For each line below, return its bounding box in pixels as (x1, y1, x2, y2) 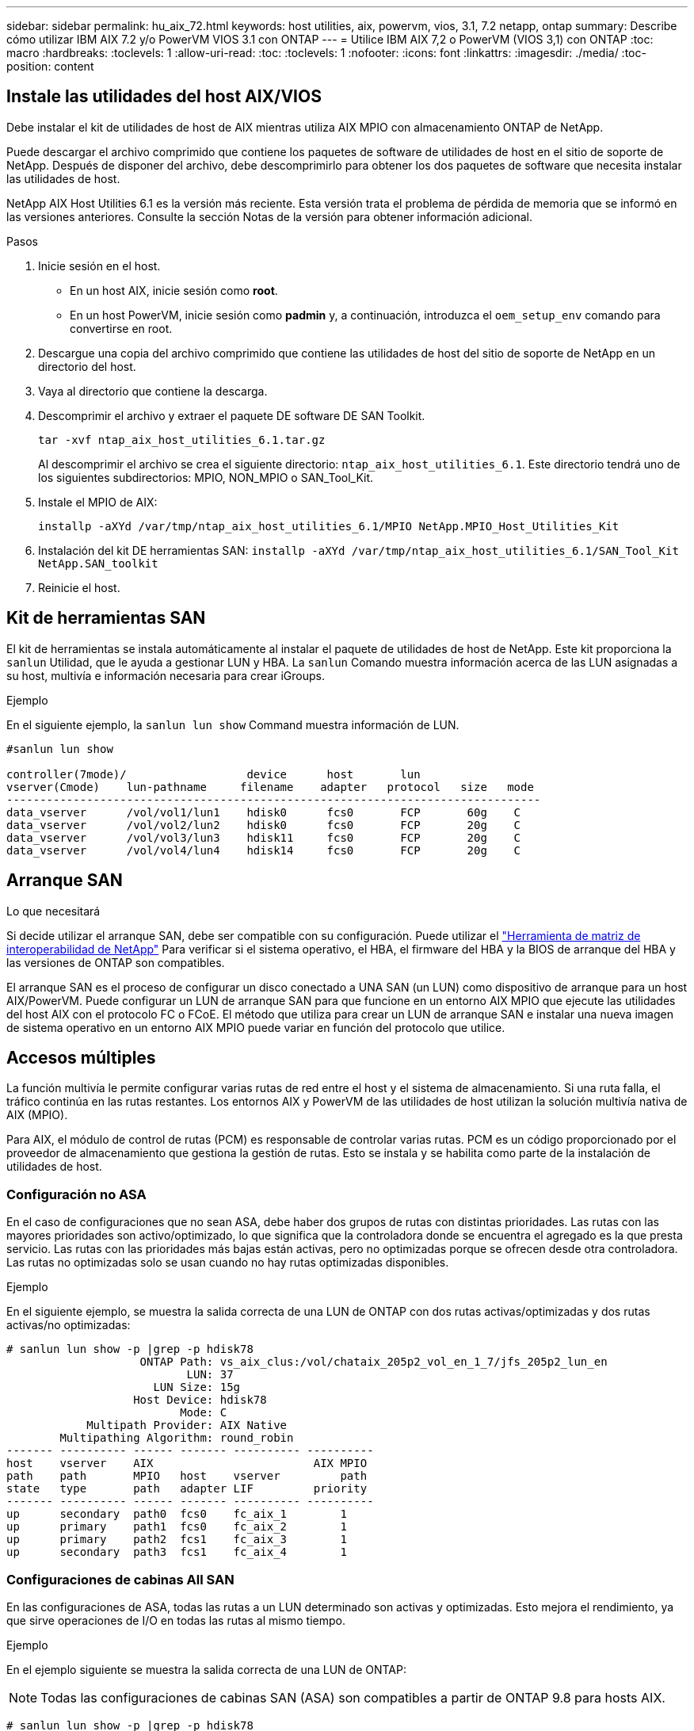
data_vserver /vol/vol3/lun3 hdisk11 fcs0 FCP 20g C (6, 831, 521, 844)
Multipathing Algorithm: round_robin (59, 1431, 294, 1445)
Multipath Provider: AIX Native (86, 1419, 288, 1432)
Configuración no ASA (6, 1186, 147, 1202)
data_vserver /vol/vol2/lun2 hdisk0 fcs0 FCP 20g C (6, 818, 521, 831)
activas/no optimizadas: (6, 1318, 131, 1332)
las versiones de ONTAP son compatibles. (6, 955, 225, 969)
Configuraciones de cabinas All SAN (6, 1571, 235, 1588)
